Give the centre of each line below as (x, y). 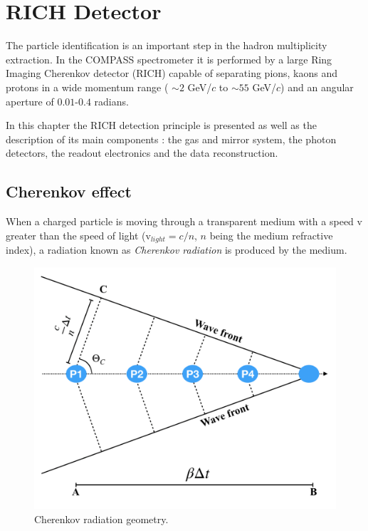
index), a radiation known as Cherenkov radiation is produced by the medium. (177, 250)
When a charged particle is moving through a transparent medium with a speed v (184, 221)
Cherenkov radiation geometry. (101, 519)
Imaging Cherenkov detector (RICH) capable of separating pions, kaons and (172, 73)
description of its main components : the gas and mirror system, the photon (171, 139)
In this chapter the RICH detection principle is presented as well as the (161, 125)
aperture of (30, 101)
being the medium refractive (271, 235)
